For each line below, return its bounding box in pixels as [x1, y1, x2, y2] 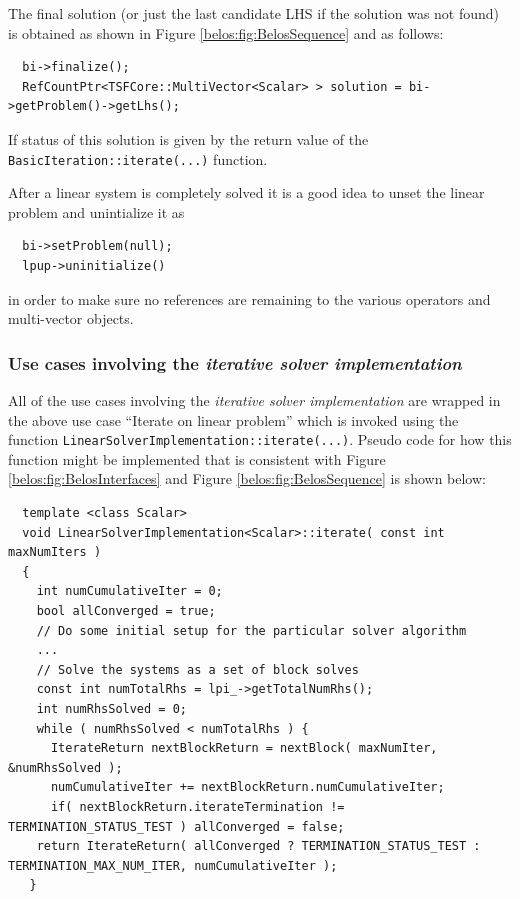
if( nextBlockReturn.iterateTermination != [50, 799, 345, 814]
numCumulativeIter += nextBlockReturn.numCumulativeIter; [50, 780, 445, 795]
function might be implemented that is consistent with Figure [8, 448, 386, 469]
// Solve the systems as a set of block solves [36, 662, 359, 677]
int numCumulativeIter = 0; [36, 584, 223, 599]
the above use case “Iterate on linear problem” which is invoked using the [8, 409, 459, 430]
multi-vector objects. [8, 308, 134, 329]
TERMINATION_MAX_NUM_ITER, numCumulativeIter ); [8, 858, 338, 873]
